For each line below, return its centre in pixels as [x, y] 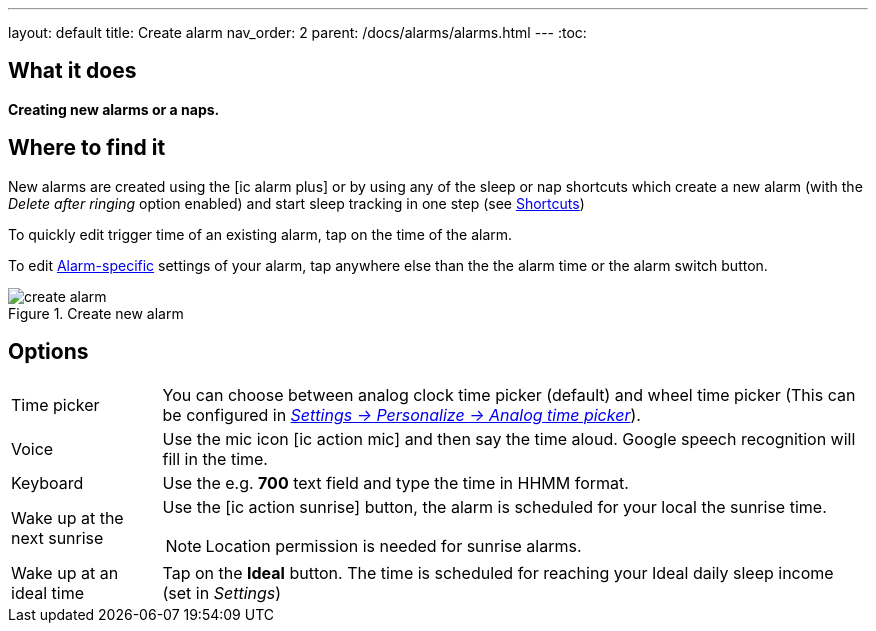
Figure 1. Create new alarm [96, 313]
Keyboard [47, 482]
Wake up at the [67, 517]
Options [48, 352]
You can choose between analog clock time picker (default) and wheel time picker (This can [509, 394]
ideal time [47, 592]
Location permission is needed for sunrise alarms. [393, 545]
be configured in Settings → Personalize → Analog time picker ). [401, 414]
